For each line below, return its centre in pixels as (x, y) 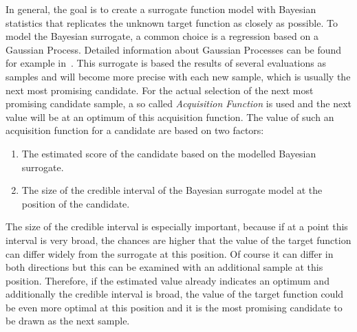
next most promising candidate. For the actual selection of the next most (160, 90)
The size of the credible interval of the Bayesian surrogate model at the (172, 190)
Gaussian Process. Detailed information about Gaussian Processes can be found (174, 49)
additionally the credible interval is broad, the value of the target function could (175, 294)
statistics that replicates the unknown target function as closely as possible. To (172, 22)
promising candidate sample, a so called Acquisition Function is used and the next (179, 103)
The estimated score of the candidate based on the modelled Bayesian (169, 153)
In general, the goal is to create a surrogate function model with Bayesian (161, 9)
